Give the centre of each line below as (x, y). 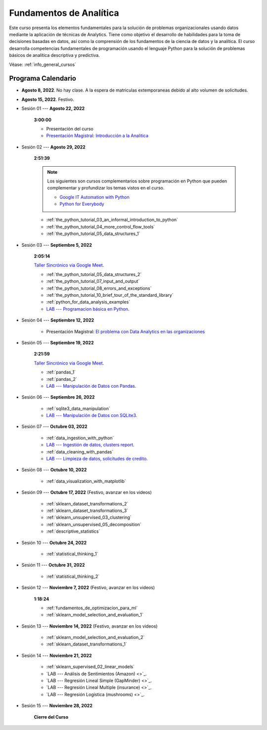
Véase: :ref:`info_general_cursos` (43, 64)
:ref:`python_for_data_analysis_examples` (88, 302)
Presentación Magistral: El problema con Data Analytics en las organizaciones (126, 331)
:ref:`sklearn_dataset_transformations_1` (87, 644)
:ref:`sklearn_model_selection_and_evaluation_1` (95, 615)
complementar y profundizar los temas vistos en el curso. (106, 188)
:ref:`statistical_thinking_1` (72, 553)
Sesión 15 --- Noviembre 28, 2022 (57, 706)
